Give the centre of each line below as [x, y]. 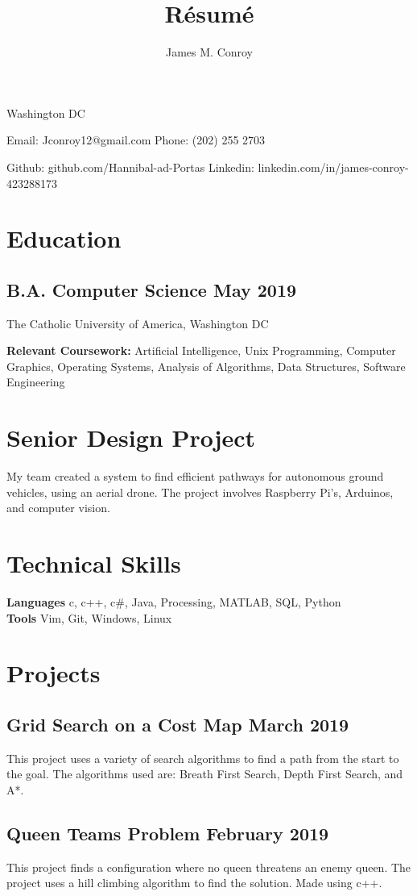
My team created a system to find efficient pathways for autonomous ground [195, 476]
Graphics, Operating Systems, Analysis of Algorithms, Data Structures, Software [206, 366]
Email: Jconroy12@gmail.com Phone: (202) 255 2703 [136, 140]
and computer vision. [58, 508]
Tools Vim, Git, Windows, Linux [89, 617]
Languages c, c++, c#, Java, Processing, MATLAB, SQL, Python [174, 602]
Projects [54, 673]
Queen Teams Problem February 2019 [168, 833]
